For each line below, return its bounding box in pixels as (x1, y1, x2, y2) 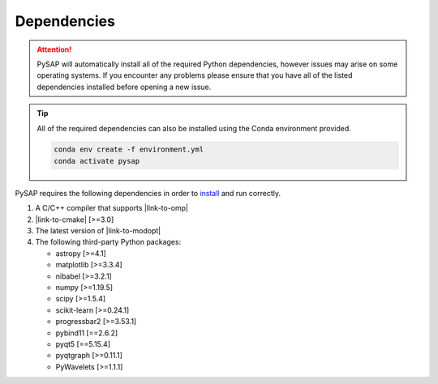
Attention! (36, 45, 72, 54)
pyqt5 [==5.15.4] (55, 339, 111, 348)
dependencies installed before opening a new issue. (36, 82, 212, 92)
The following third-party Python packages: (35, 237, 182, 247)
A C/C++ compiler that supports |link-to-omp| (35, 203, 188, 213)
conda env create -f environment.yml (54, 145, 204, 154)
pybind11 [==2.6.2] (55, 328, 118, 338)
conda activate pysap (54, 156, 140, 165)
